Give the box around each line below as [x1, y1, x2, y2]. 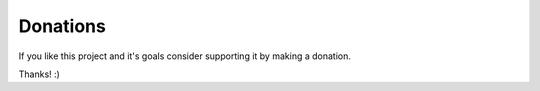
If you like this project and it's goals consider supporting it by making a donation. [18, 50, 352, 62]
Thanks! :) [18, 68, 60, 80]
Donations [18, 15, 107, 37]
